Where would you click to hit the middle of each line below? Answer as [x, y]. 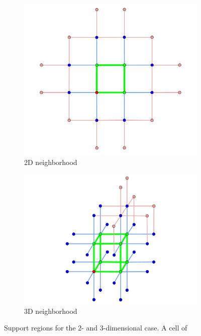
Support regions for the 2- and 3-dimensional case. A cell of [96, 328]
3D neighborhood [51, 311]
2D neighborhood [51, 162]
